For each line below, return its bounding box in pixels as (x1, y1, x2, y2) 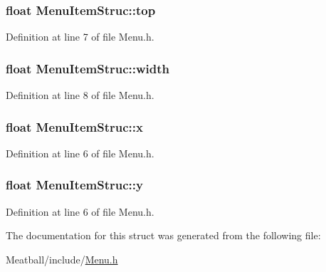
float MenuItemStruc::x (6, 117, 143, 135)
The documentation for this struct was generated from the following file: (6, 228, 321, 243)
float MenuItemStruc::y (6, 176, 143, 194)
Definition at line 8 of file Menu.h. (6, 88, 154, 103)
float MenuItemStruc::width (6, 59, 169, 77)
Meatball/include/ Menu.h (6, 251, 118, 266)
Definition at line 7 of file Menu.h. (6, 29, 154, 44)
